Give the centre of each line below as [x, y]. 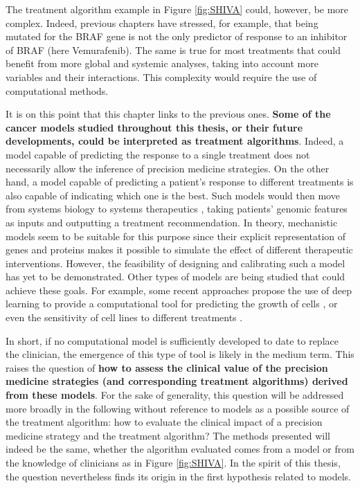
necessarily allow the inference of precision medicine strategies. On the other [168, 168]
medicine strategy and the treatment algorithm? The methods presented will [168, 435]
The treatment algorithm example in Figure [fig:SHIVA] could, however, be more [177, 9]
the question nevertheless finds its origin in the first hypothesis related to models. [179, 476]
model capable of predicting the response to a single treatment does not [158, 154]
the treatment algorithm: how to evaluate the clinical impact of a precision [164, 422]
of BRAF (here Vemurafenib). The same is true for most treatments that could [173, 49]
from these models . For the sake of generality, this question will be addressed [175, 395]
